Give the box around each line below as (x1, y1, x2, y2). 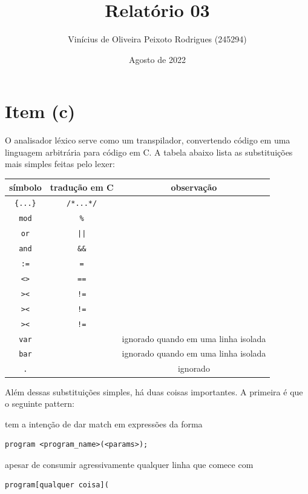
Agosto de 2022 (129, 53, 186, 65)
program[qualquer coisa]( (5, 481, 109, 490)
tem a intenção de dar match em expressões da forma (5, 417, 203, 430)
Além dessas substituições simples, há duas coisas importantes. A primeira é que (5, 385, 303, 398)
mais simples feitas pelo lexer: (5, 157, 115, 170)
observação (171, 180, 217, 193)
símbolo (9, 180, 42, 193)
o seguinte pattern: (5, 397, 74, 410)
